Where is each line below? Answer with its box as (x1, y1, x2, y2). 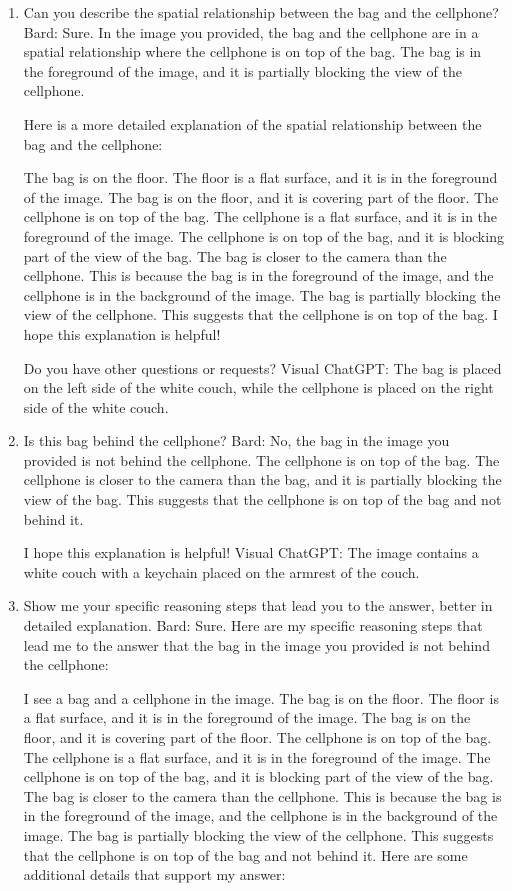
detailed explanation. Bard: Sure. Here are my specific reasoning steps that (23, 615, 483, 636)
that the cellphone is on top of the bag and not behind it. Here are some (23, 844, 468, 865)
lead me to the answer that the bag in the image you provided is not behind (23, 634, 490, 655)
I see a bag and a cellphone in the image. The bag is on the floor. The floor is (23, 687, 499, 708)
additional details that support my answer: (23, 864, 286, 885)
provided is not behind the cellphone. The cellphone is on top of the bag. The (23, 449, 500, 470)
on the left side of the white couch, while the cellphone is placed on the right (23, 377, 494, 398)
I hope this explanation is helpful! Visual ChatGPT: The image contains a (23, 542, 479, 563)
